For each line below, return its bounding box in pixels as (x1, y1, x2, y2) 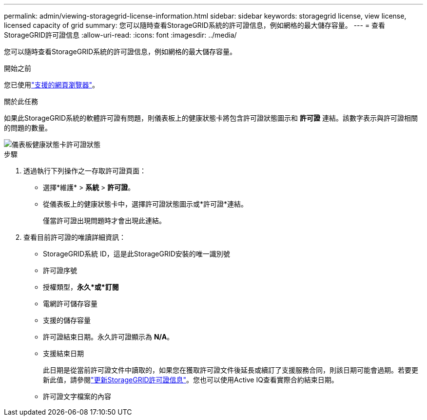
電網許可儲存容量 (43, 299, 97, 308)
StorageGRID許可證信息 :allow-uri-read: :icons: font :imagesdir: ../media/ (4, 31, 237, 39)
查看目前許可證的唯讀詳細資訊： (23, 233, 126, 241)
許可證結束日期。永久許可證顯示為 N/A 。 (43, 333, 174, 341)
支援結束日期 (43, 349, 84, 357)
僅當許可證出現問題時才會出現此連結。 (43, 216, 166, 225)
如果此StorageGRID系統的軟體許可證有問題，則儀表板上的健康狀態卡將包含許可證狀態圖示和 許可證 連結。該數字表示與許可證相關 (4, 114, 418, 122)
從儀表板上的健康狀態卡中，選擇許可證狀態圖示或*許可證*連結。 (43, 200, 248, 208)
